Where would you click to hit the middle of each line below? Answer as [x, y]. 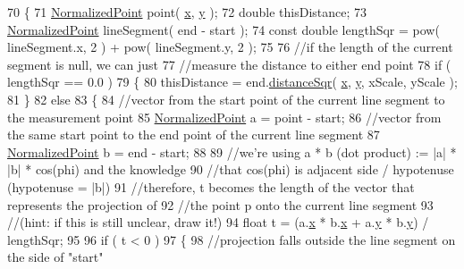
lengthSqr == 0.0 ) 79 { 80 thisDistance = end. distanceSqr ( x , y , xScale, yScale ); [232, 82]
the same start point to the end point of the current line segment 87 [194, 134]
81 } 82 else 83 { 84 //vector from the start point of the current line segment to [226, 99]
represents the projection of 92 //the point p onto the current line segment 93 [220, 204]
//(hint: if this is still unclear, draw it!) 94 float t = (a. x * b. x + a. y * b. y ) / [218, 222]
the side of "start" [55, 257]
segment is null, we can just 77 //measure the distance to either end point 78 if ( [229, 64]
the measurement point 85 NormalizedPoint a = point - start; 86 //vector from [224, 117]
